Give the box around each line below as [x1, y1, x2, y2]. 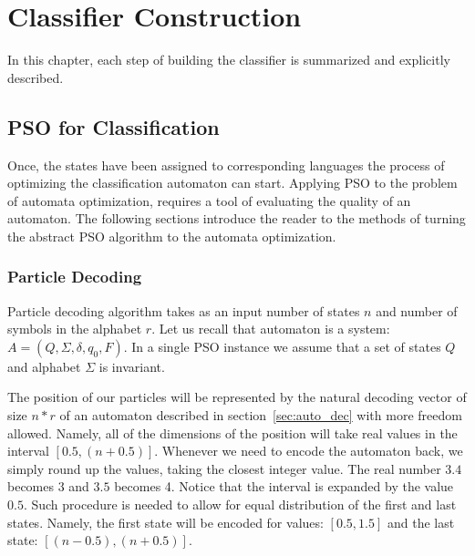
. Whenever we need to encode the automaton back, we [154, 441, 463, 460]
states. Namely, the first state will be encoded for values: [7, 512, 324, 531]
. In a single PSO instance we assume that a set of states [123, 336, 441, 355]
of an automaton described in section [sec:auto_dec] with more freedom [59, 406, 462, 425]
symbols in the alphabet [7, 319, 142, 338]
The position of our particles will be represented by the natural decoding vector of [7, 387, 467, 407]
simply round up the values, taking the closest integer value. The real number [7, 458, 441, 478]
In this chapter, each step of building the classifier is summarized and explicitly [7, 50, 450, 69]
